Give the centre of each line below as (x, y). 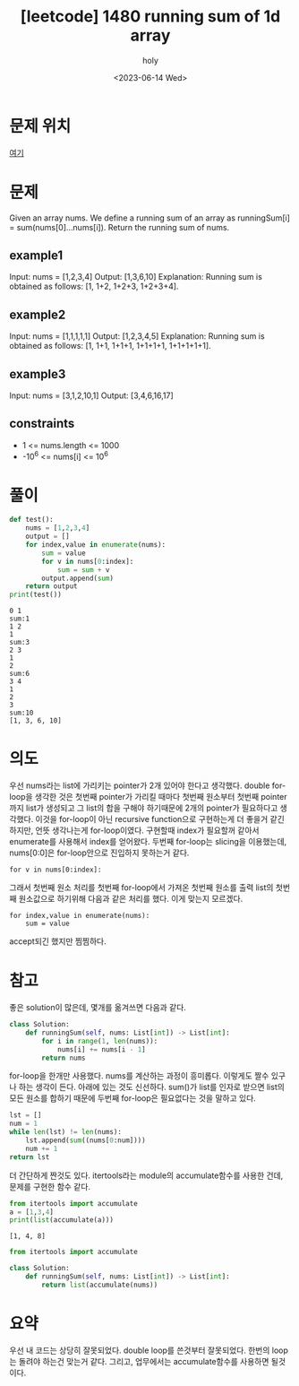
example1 (36, 256)
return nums (64, 1058)
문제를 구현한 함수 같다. (50, 1186)
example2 (38, 314)
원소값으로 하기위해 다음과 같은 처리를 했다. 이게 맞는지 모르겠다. (131, 899)
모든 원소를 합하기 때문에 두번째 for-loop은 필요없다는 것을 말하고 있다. (133, 1098)
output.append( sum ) (78, 578)
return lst (30, 1157)
